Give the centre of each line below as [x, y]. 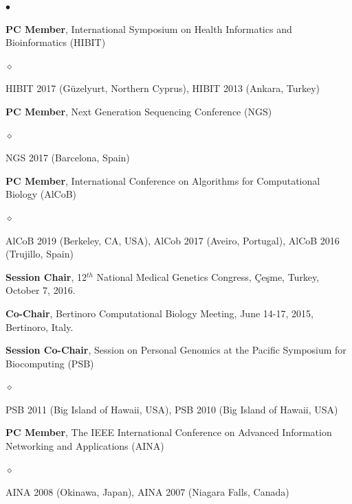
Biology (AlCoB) [41, 194]
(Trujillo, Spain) [40, 254]
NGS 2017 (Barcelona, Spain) [68, 158]
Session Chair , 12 [46, 276]
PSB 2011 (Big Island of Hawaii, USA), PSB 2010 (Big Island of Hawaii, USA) [172, 409]
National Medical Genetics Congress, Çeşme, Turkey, [208, 276]
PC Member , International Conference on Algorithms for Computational [163, 180]
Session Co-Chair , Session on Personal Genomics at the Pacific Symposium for [176, 350]
